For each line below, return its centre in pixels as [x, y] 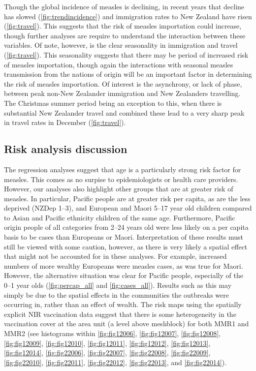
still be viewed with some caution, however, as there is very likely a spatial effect [126, 246]
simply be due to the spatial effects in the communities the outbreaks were [116, 294]
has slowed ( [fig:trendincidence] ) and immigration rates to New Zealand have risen [128, 16]
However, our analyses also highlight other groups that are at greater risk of [119, 189]
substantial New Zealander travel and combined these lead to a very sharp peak [124, 112]
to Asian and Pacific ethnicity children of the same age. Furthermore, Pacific [120, 217]
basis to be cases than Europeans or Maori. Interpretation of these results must [124, 237]
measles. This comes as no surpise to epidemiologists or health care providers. [121, 179]
